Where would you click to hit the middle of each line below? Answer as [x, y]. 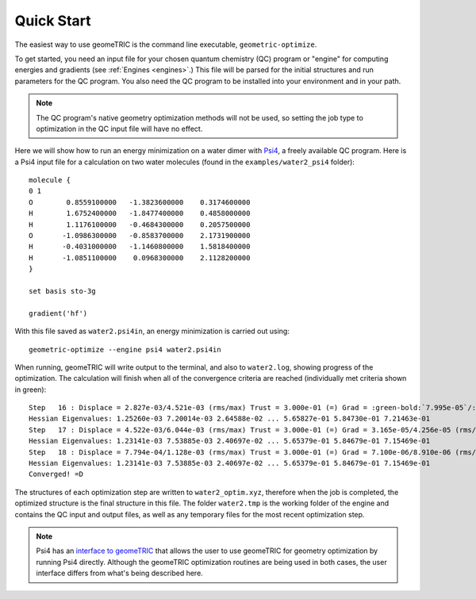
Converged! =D [56, 474]
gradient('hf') [58, 313]
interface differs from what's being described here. [120, 573]
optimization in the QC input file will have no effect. [119, 129]
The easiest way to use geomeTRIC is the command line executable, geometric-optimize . [166, 44]
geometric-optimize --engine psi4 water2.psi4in [125, 349]
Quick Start [53, 21]
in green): [31, 390]
